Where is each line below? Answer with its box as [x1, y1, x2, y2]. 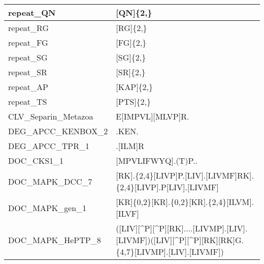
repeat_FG [8, 37, 48, 48]
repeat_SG [8, 51, 48, 63]
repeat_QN [8, 7, 56, 18]
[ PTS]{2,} [116, 96, 151, 107]
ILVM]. [228, 196, 254, 208]
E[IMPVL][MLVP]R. [116, 110, 189, 122]
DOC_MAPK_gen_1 [8, 201, 87, 214]
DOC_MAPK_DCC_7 [8, 175, 92, 187]
